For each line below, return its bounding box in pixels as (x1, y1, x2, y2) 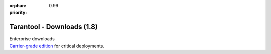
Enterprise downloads (9, 36, 55, 42)
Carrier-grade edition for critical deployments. (9, 43, 105, 49)
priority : (9, 10, 27, 16)
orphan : (9, 3, 27, 8)
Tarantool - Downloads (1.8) (9, 23, 98, 31)
